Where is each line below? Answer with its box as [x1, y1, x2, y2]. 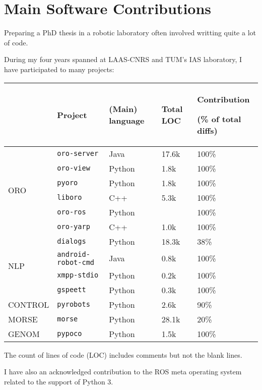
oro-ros [57, 208, 86, 216]
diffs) [197, 124, 218, 136]
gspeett [57, 286, 86, 294]
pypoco [57, 329, 82, 338]
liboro [57, 193, 82, 201]
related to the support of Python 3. [4, 376, 113, 386]
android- [57, 250, 90, 258]
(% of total [197, 113, 241, 125]
